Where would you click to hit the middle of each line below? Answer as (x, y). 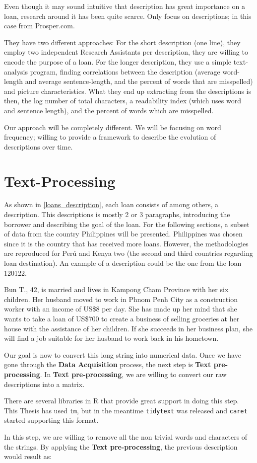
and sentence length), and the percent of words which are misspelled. (109, 110)
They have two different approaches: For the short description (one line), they (122, 42)
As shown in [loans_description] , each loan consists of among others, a (111, 204)
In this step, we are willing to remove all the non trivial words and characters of (126, 436)
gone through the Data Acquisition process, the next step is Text (108, 364)
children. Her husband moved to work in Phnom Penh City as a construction (121, 299)
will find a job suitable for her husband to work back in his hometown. (111, 338)
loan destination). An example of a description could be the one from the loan (123, 263)
